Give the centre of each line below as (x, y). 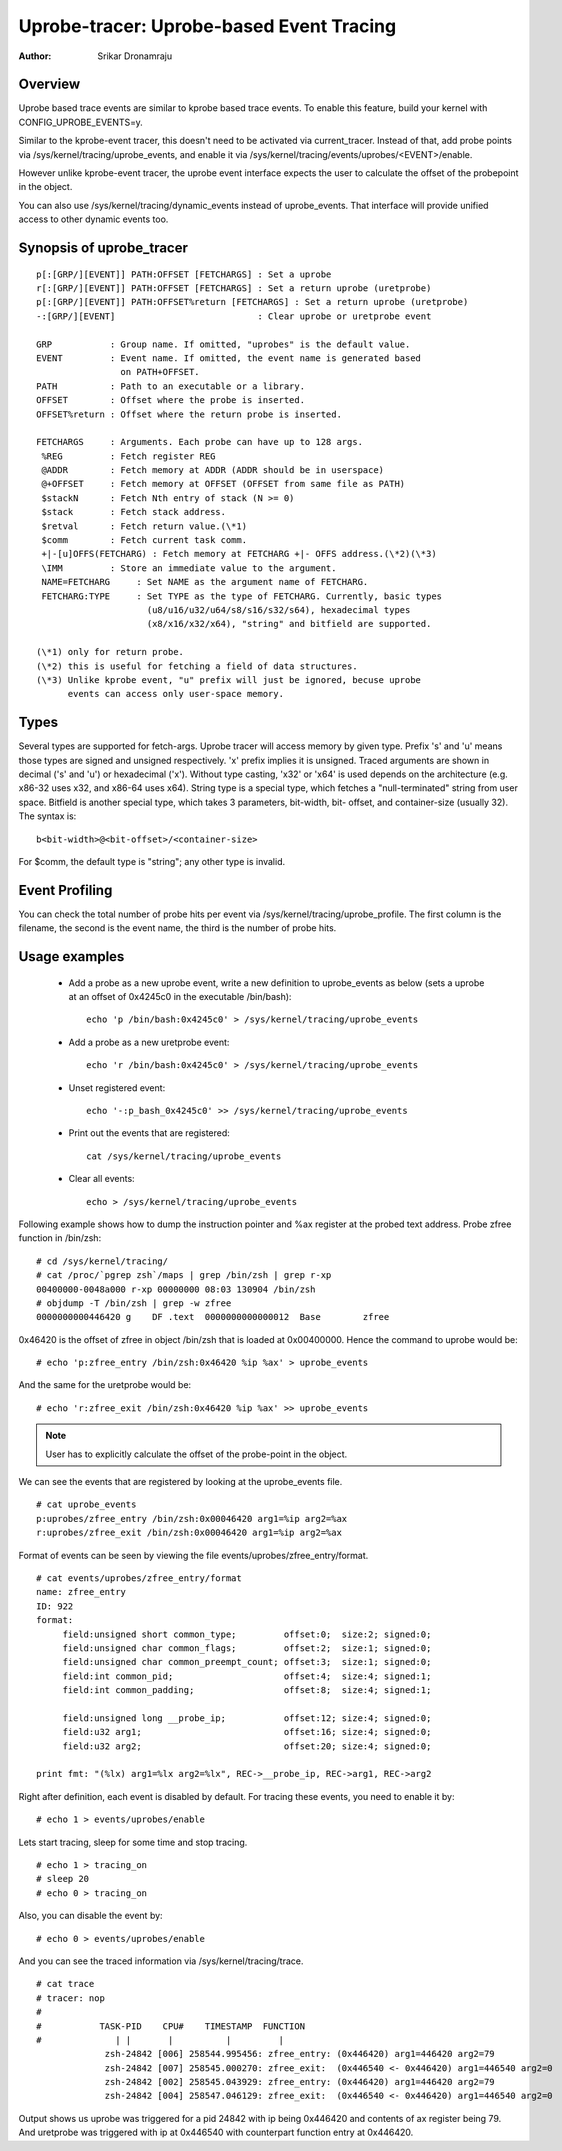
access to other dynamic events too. (93, 219)
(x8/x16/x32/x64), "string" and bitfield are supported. (289, 624)
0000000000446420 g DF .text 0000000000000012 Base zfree (213, 1317)
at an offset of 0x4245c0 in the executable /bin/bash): (180, 997)
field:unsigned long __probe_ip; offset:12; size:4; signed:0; (247, 1718)
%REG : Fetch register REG (128, 456)
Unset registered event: (117, 1087)
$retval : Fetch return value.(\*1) (144, 526)
